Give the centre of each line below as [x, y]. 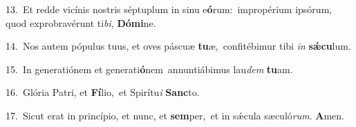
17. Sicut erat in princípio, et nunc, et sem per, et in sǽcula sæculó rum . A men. [175, 115]
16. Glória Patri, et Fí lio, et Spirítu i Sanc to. [103, 92]
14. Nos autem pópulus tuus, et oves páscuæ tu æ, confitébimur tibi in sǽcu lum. [178, 46]
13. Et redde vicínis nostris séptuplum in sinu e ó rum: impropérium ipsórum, [169, 9]
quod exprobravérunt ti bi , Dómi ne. [81, 22]
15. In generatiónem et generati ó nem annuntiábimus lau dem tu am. [149, 69]
